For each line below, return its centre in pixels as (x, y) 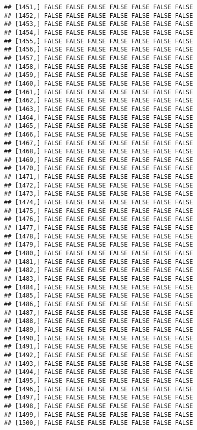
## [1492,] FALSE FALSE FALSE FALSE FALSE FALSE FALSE (99, 355)
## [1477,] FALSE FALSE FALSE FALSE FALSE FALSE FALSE (99, 228)
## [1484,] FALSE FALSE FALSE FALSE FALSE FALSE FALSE (99, 287)
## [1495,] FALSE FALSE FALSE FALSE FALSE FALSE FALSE (99, 380)
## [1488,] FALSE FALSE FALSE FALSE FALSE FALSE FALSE (99, 321)
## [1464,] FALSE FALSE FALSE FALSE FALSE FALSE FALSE (99, 117)
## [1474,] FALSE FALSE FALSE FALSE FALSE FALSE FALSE (99, 203)
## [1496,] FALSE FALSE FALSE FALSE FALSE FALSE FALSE (99, 389)
